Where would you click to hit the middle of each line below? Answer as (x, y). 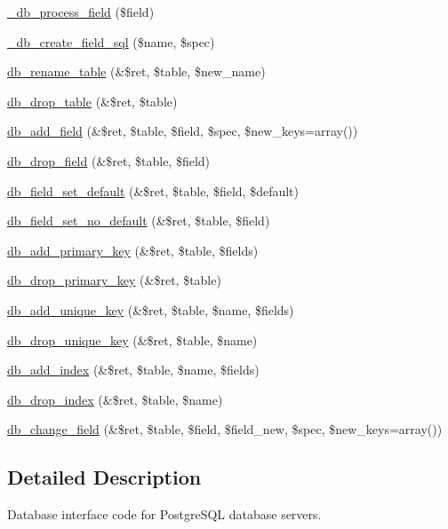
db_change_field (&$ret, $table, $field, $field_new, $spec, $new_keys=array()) (225, 429)
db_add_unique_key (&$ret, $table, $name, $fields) (151, 309)
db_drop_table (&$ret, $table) (92, 101)
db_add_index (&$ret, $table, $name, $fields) (133, 370)
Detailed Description (104, 477)
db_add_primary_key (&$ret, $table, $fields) (133, 250)
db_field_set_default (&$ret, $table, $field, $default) (153, 190)
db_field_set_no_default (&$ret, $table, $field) (139, 221)
